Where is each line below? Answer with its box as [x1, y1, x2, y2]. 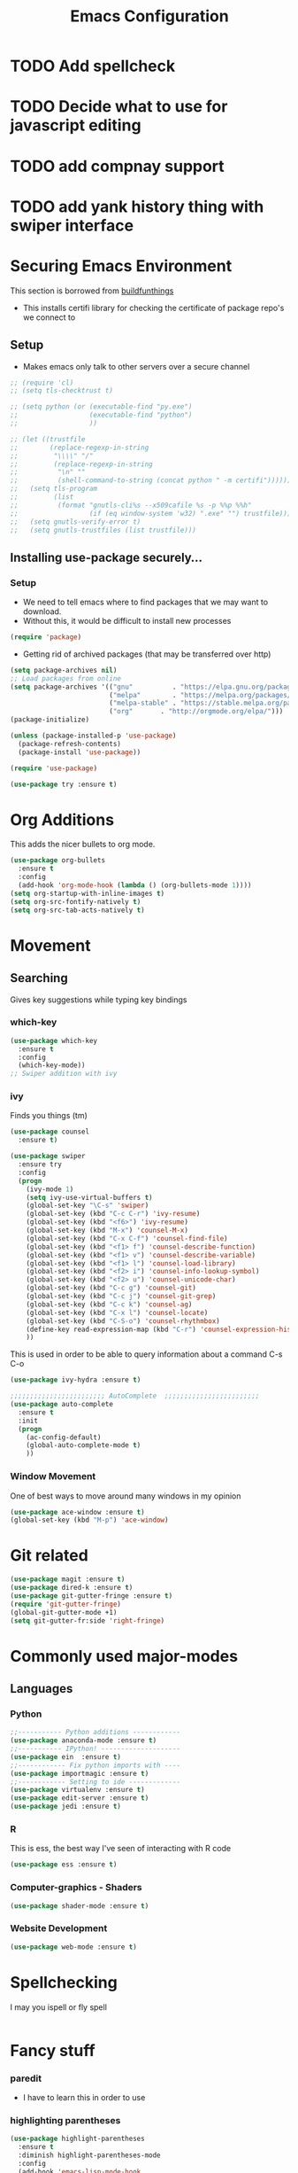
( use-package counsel [10, 1127, 90, 1136]
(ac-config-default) [26, 1433, 102, 1442]
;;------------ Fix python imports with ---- [10, 1761, 180, 1770]
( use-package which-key [10, 1036, 98, 1045]
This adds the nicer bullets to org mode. [10, 839, 156, 850]
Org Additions [10, 809, 114, 829]
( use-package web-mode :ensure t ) [10, 1943, 138, 1951]
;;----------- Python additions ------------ [10, 1728, 180, 1737]
